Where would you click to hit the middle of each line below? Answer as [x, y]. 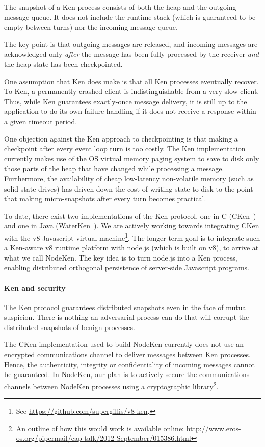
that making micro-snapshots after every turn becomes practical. [105, 198]
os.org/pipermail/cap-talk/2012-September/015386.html [103, 438]
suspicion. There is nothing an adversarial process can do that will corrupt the [127, 317]
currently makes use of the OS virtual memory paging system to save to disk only [132, 158]
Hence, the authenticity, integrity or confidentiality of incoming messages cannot [129, 364]
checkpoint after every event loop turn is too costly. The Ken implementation [125, 148]
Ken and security [35, 287]
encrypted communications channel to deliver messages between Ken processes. [127, 354]
